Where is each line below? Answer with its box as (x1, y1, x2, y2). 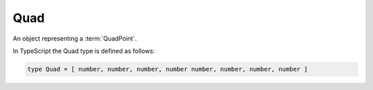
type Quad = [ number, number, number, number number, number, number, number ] (27, 65, 308, 73)
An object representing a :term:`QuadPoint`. (12, 34, 137, 43)
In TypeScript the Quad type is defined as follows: (12, 47, 155, 55)
